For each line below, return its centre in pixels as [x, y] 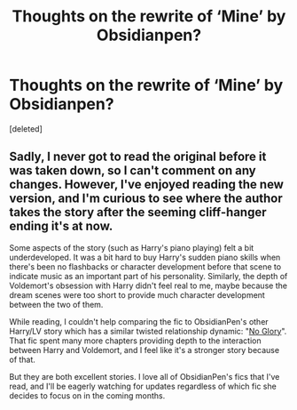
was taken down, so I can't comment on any [133, 171]
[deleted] [26, 129]
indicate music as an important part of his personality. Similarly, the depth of [148, 276]
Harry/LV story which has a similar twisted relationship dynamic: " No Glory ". [148, 331]
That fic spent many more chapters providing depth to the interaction [135, 341]
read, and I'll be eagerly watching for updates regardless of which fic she [143, 386]
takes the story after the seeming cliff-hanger [138, 212]
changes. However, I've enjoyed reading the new [146, 185]
